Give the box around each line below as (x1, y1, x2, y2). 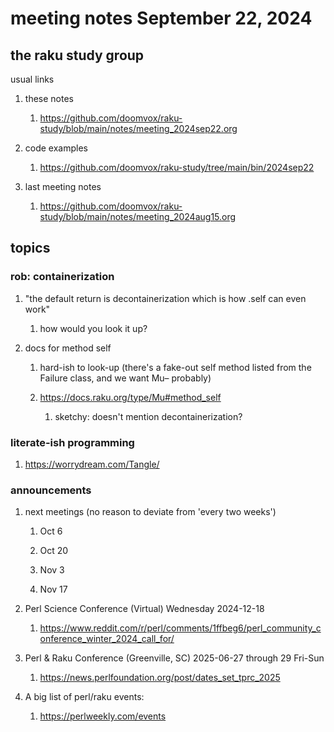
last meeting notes (24, 181, 102, 192)
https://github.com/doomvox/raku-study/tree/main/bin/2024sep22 (39, 162, 315, 173)
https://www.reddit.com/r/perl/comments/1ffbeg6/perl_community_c (39, 622, 322, 634)
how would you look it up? (39, 322, 148, 334)
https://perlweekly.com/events (39, 710, 167, 722)
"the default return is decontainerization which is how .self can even (24, 292, 307, 304)
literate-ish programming (10, 435, 135, 449)
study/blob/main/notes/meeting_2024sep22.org (39, 123, 238, 134)
